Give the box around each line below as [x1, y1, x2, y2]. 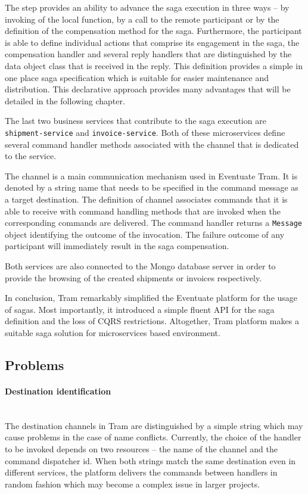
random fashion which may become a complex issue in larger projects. [5, 477, 260, 490]
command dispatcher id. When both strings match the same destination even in [5, 454, 296, 467]
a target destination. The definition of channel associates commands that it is [5, 192, 288, 205]
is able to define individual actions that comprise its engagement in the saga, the [5, 36, 300, 48]
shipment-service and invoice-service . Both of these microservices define [5, 126, 285, 138]
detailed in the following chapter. [5, 94, 125, 107]
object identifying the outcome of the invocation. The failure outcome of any [5, 228, 285, 240]
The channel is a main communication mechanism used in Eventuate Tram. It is [5, 169, 298, 182]
